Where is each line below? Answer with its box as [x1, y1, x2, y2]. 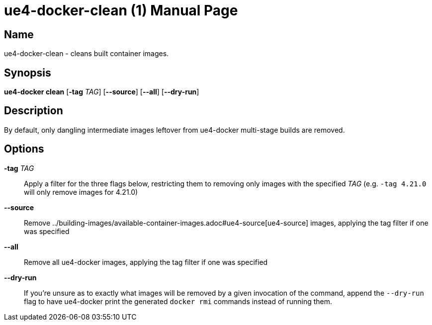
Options [4, 143, 44, 156]
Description [4, 104, 63, 117]
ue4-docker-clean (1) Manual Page [4, 2, 238, 19]
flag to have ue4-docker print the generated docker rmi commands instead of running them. [24, 297, 333, 306]
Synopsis [4, 66, 51, 79]
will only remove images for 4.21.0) [24, 187, 138, 196]
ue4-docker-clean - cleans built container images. [4, 49, 169, 58]
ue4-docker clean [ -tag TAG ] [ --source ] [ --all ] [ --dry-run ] [4, 87, 199, 96]
